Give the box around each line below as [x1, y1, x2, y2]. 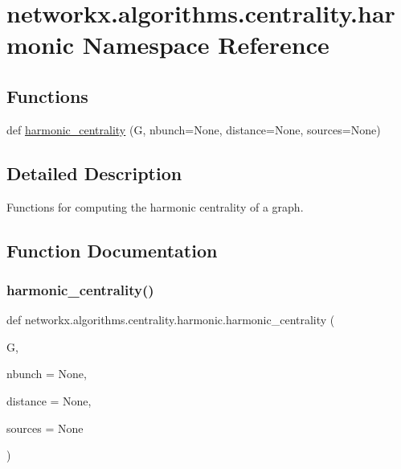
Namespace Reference [82, 28, 329, 61]
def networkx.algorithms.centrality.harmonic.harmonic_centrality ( [6, 311, 335, 328]
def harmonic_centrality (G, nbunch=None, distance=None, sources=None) [6, 121, 381, 138]
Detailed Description [6, 160, 182, 185]
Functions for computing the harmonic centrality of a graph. [6, 198, 304, 215]
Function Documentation [6, 237, 218, 262]
